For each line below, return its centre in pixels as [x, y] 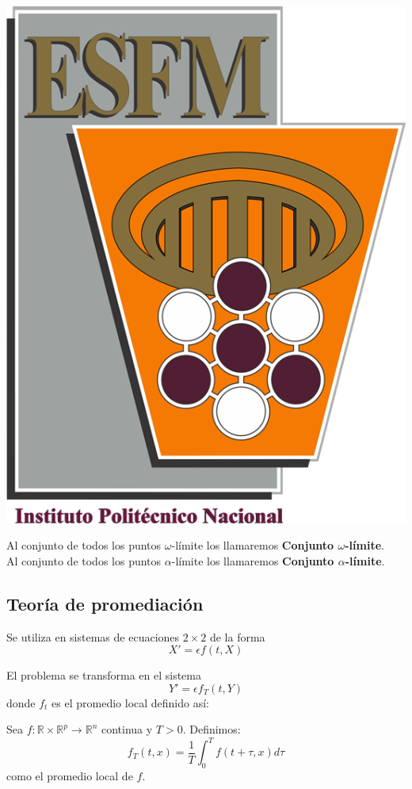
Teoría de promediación [105, 603]
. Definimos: [212, 729]
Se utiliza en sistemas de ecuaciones [93, 636]
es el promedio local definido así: [131, 702]
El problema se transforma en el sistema [104, 675]
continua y [127, 729]
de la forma [237, 636]
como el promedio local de [70, 776]
